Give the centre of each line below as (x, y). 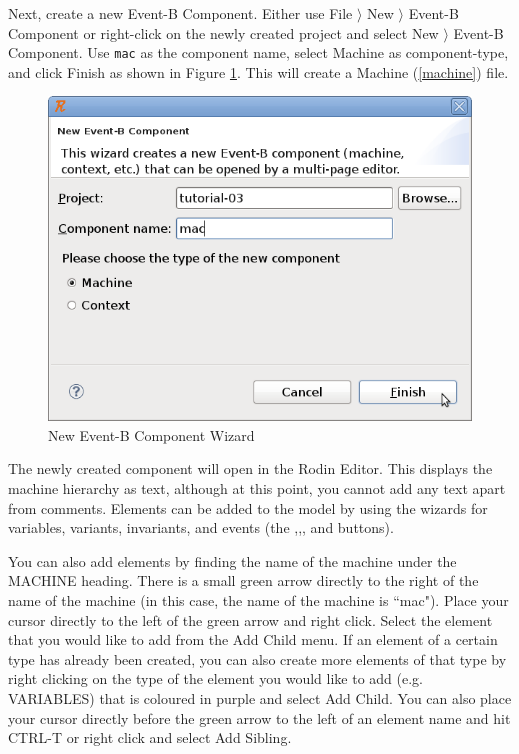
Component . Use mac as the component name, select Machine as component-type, (258, 52)
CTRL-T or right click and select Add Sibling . (150, 737)
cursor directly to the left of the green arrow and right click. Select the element (250, 619)
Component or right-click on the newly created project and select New (223, 32)
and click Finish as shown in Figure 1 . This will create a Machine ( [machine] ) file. (258, 71)
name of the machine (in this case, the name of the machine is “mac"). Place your (258, 600)
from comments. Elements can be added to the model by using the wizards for (248, 507)
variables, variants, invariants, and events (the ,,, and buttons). (201, 527)
